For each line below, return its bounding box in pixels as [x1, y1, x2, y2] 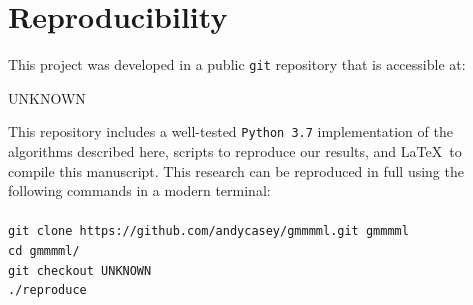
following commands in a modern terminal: [8, 180, 271, 201]
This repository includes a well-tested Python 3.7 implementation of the [8, 121, 453, 142]
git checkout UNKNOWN [8, 263, 152, 278]
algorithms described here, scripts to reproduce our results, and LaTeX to [8, 141, 462, 162]
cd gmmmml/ [8, 244, 80, 259]
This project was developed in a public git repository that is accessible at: [8, 54, 466, 75]
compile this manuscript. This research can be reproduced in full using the [8, 160, 464, 181]
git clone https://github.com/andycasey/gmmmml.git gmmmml [8, 224, 409, 239]
